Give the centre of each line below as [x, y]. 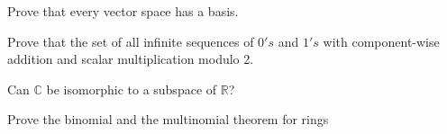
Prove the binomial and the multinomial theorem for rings [168, 119]
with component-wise [381, 41]
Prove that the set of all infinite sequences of [131, 41]
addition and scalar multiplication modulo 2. [131, 59]
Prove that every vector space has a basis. [123, 11]
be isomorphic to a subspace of [132, 89]
